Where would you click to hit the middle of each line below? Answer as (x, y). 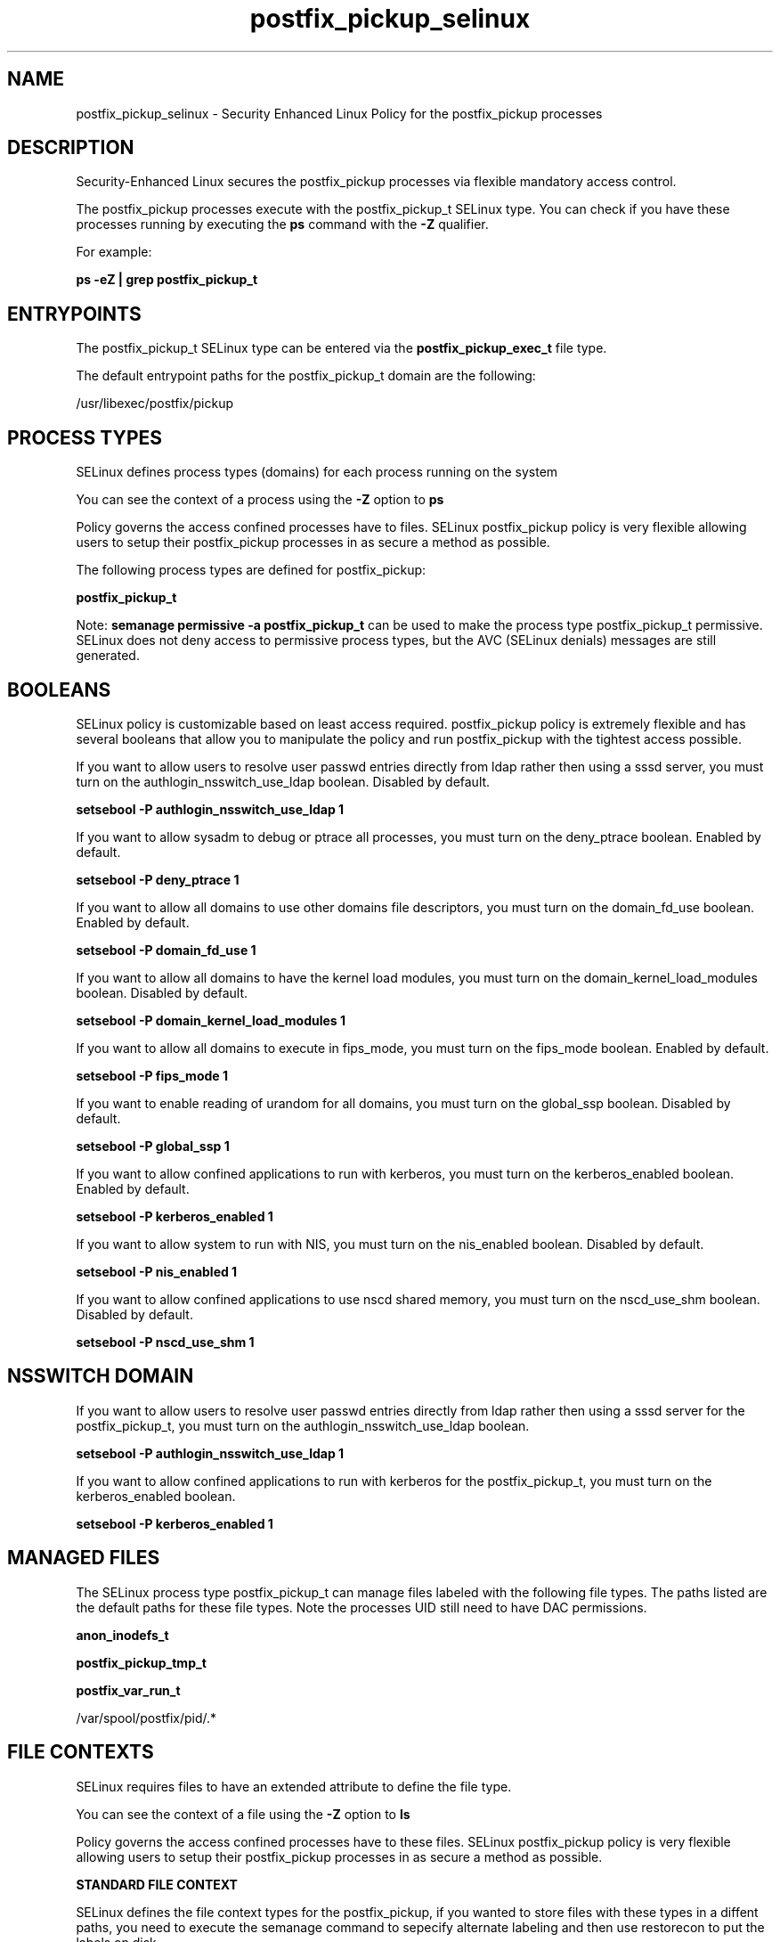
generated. (108, 656)
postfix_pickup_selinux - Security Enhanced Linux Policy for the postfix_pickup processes (339, 113)
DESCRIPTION (71, 148)
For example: (114, 252)
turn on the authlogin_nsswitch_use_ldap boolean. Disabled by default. (283, 781)
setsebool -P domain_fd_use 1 (166, 950)
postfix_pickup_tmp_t (141, 1662)
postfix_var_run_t (128, 1690)
